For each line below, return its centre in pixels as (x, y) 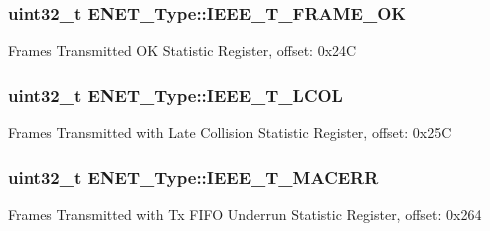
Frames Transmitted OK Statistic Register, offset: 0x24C (182, 50)
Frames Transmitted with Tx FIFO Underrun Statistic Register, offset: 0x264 (245, 213)
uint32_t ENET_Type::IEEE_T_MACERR (193, 176)
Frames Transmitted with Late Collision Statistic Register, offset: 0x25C (230, 132)
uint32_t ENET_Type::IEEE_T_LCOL (175, 94)
